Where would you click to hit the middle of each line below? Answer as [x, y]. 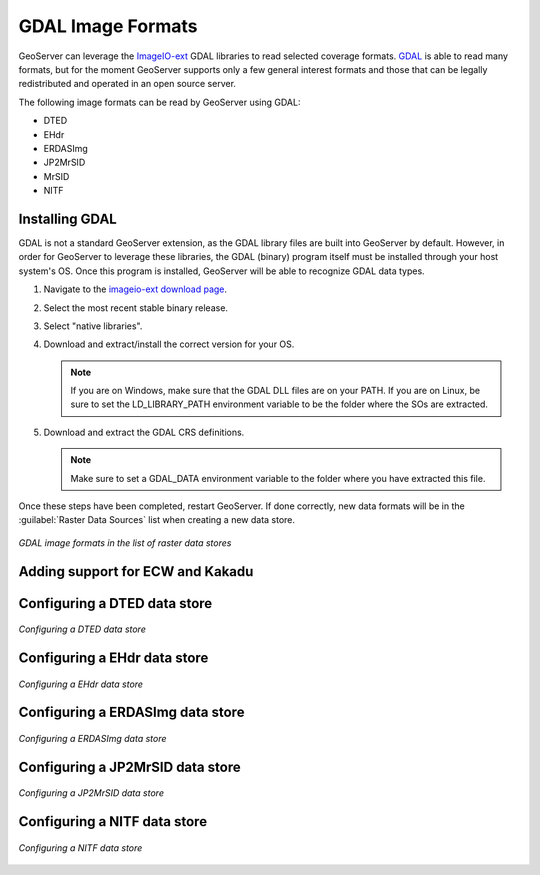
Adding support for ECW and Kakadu [136, 571]
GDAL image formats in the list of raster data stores [125, 542]
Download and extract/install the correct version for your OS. [169, 344]
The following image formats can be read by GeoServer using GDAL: [159, 102]
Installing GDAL [67, 218]
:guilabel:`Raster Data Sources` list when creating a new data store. [156, 520]
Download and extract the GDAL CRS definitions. [144, 432]
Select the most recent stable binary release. [136, 307]
